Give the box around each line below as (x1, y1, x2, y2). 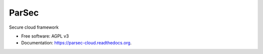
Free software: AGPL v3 (21, 33, 69, 39)
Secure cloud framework (9, 24, 59, 30)
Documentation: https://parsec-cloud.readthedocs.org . (21, 40, 132, 46)
